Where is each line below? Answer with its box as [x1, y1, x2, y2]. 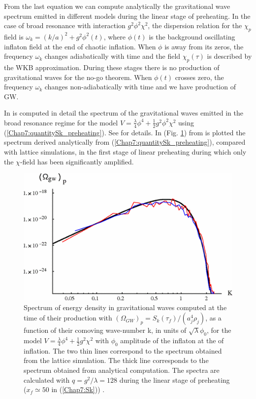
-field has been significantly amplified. [20, 156, 134, 166]
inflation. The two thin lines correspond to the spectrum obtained [24, 345, 222, 356]
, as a [205, 313, 222, 323]
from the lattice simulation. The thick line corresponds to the [24, 355, 209, 365]
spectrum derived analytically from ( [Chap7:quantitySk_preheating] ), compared [4, 137, 246, 147]
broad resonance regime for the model [4, 117, 118, 127]
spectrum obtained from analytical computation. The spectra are [24, 365, 220, 375]
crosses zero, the [175, 72, 224, 82]
